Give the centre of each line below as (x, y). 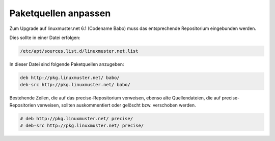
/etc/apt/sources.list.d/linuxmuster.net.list (79, 51)
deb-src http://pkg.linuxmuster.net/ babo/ (75, 85)
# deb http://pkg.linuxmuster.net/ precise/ (77, 118)
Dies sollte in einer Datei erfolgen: (45, 38)
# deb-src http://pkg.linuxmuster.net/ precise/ (82, 126)
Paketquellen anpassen (60, 13)
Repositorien (23, 105)
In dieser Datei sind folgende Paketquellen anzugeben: (67, 64)
